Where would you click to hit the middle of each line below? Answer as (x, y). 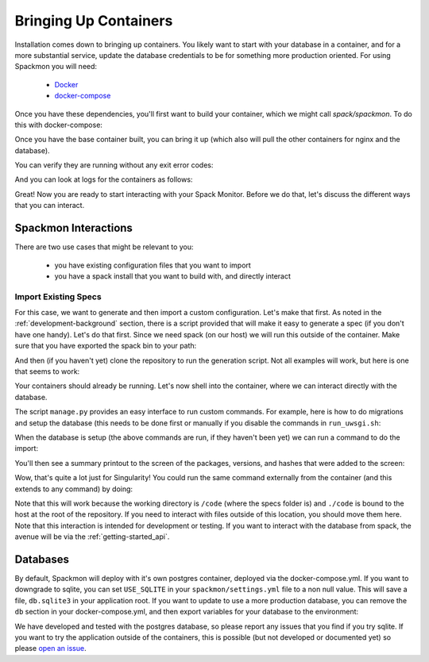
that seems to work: (47, 371)
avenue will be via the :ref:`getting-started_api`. (92, 537)
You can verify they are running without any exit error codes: (114, 165)
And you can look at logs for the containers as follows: (104, 179)
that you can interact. (50, 206)
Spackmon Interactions (73, 228)
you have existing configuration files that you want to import (153, 265)
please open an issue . (50, 649)
